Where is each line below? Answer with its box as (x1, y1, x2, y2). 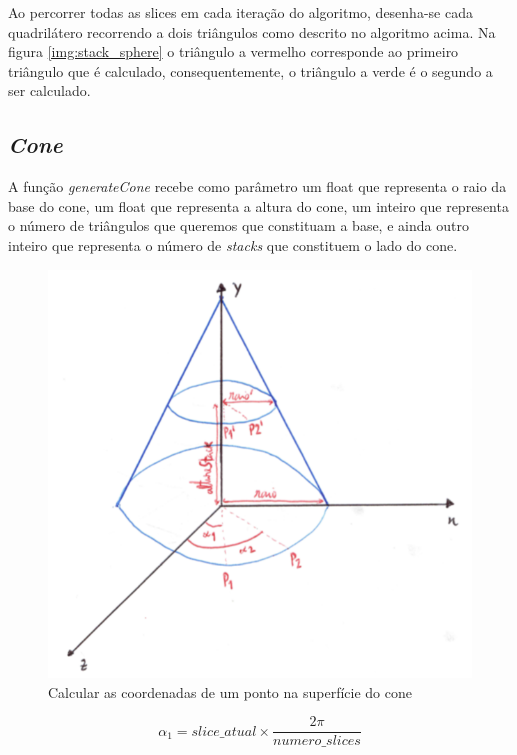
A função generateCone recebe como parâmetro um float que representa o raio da (8, 176, 507, 197)
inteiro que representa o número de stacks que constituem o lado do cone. (8, 234, 458, 255)
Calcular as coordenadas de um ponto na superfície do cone (48, 681, 412, 702)
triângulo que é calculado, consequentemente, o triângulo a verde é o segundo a (8, 60, 493, 81)
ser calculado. (8, 80, 91, 101)
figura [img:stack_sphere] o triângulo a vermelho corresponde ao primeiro (8, 41, 459, 62)
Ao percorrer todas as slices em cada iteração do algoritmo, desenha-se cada (8, 2, 473, 22)
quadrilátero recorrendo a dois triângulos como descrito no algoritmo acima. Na (8, 21, 496, 42)
